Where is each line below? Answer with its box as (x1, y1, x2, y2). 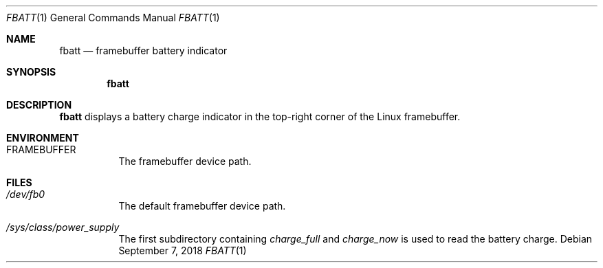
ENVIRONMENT (6, 132, 79, 144)
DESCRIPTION (6, 99, 72, 111)
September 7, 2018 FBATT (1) (118, 245, 247, 256)
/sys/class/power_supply (6, 221, 120, 233)
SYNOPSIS (6, 66, 56, 78)
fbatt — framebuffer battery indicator (59, 45, 228, 56)
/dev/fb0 (6, 188, 45, 200)
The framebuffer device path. (118, 155, 252, 167)
